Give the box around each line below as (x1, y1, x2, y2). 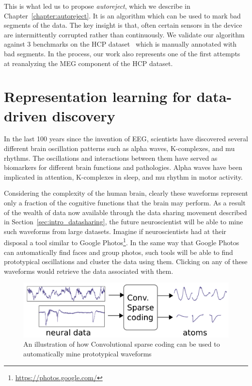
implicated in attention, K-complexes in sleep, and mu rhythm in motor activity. (4, 171, 243, 182)
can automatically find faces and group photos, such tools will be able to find (4, 247, 233, 257)
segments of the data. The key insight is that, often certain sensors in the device (4, 20, 242, 30)
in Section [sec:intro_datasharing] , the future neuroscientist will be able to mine (4, 217, 243, 227)
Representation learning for (4, 86, 191, 106)
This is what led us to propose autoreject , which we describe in (4, 1, 190, 11)
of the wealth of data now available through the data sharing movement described (4, 207, 247, 217)
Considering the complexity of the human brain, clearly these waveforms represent (4, 188, 248, 198)
